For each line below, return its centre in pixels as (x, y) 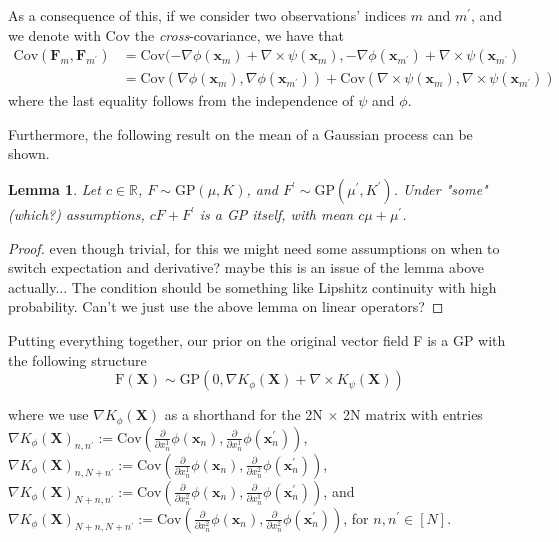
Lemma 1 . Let (54, 189)
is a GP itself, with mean (276, 214)
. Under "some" (440, 189)
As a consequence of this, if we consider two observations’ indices (207, 15)
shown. (29, 153)
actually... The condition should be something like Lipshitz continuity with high (252, 286)
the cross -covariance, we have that (239, 34)
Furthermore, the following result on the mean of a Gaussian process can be (240, 133)
